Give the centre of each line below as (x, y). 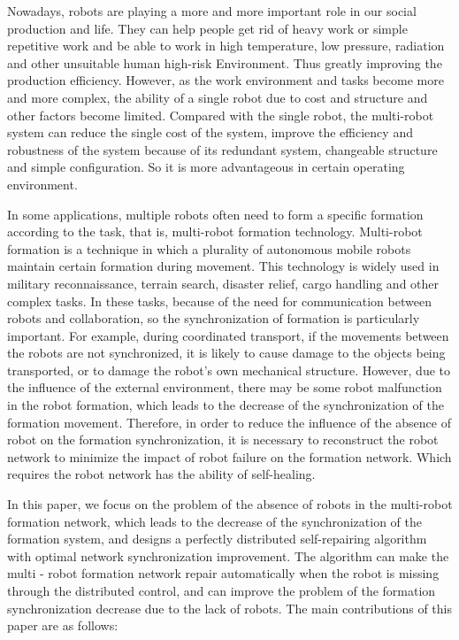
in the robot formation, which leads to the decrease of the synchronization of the (226, 405)
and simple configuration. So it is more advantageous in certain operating (206, 167)
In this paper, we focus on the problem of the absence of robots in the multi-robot (230, 504)
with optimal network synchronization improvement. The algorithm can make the (228, 555)
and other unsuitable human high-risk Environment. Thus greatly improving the (225, 62)
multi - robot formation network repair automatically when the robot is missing (223, 573)
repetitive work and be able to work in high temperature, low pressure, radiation (226, 46)
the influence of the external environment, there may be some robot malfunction (225, 387)
